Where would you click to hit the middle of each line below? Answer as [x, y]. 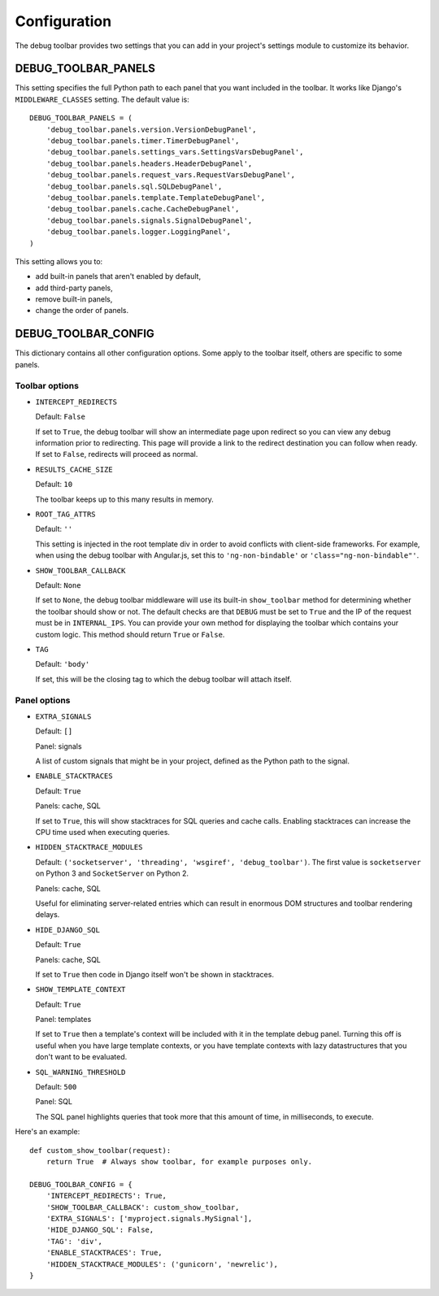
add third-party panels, [74, 288]
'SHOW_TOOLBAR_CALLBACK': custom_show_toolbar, [143, 1207]
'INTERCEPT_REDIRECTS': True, [106, 1196]
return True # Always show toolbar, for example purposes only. [179, 1161]
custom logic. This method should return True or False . [130, 634]
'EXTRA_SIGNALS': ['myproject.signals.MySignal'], [149, 1218]
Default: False [60, 417]
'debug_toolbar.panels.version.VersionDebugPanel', [151, 129]
